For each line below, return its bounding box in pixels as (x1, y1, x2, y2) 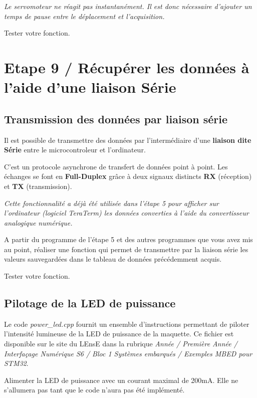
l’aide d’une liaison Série (4, 77, 176, 97)
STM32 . (4, 358, 29, 368)
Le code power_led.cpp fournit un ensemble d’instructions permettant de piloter (4, 318, 249, 329)
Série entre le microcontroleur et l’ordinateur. (4, 144, 146, 155)
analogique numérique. (4, 217, 73, 228)
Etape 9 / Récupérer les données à (4, 57, 249, 77)
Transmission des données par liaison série (4, 111, 228, 126)
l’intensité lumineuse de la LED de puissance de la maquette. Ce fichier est (4, 328, 234, 339)
